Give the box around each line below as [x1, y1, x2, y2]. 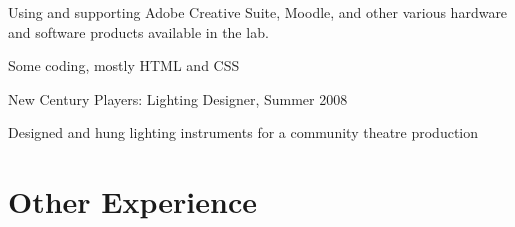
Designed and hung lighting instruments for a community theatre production [8, 122, 479, 143]
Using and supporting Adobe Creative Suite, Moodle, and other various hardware [8, 2, 508, 22]
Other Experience [8, 181, 257, 222]
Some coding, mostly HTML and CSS [8, 55, 240, 76]
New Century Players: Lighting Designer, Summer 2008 [8, 88, 348, 109]
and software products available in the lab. [8, 21, 269, 42]
